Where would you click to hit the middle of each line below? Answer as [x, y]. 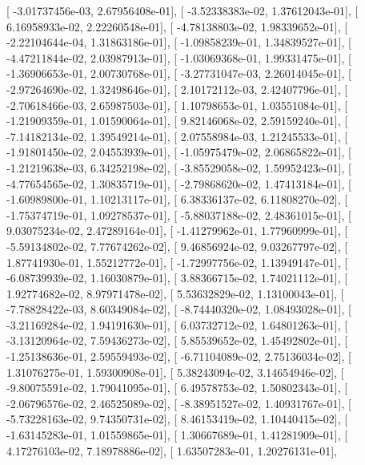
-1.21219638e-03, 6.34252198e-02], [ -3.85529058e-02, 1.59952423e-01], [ [179, 167]
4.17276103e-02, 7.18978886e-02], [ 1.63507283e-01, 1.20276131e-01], [172, 450]
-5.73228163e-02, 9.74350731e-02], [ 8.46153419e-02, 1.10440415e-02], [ [177, 419]
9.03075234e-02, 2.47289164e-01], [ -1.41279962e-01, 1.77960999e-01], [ [177, 230]
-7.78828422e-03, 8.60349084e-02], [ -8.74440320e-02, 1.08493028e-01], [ [179, 309]
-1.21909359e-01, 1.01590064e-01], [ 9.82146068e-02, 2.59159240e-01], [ [177, 121]
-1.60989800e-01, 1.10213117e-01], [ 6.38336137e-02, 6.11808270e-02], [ [177, 199]
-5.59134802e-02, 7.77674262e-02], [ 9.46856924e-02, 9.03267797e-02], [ [177, 246]
